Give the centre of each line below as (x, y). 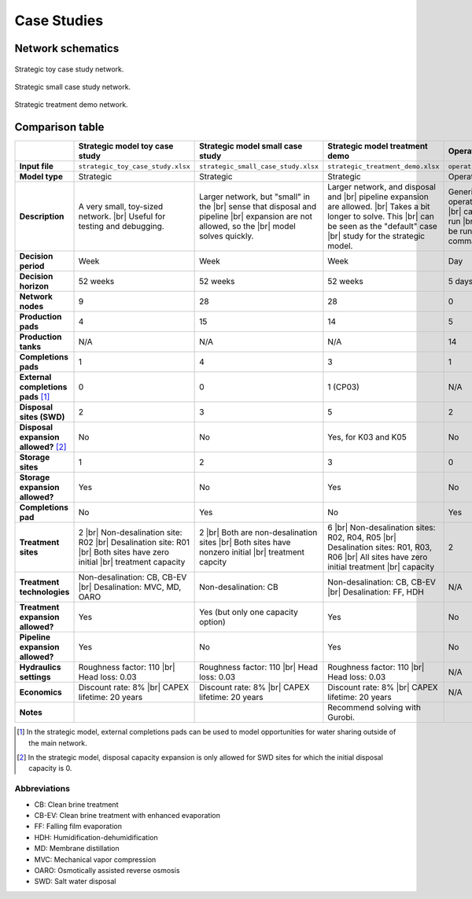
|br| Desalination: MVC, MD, (130, 588)
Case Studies (59, 20)
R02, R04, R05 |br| (362, 537)
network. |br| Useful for (122, 216)
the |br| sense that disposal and (258, 207)
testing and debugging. (121, 227)
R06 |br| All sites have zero (378, 557)
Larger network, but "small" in (255, 197)
